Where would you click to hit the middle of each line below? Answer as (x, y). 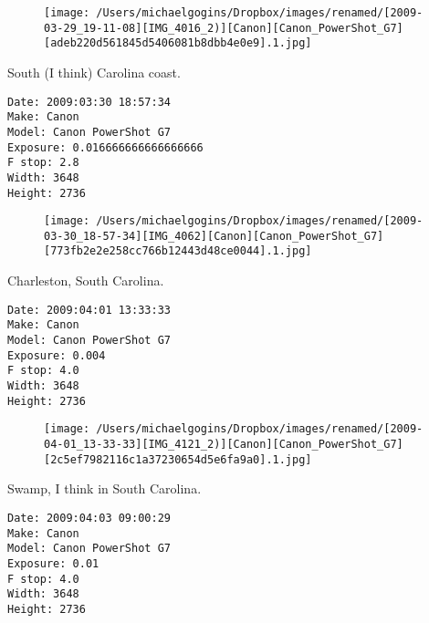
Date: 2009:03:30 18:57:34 (89, 102)
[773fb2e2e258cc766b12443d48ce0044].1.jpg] (178, 251)
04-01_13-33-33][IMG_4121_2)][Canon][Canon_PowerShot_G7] (224, 444)
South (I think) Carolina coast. (94, 72)
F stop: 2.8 (43, 163)
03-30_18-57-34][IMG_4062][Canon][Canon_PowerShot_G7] (214, 236)
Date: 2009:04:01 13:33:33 (89, 310)
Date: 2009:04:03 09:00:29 (89, 518)
